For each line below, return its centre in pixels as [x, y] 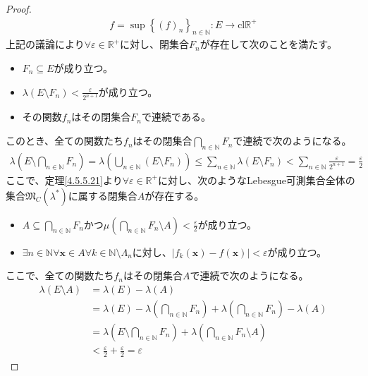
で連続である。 [176, 117]
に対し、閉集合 [155, 44]
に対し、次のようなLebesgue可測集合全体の [256, 180]
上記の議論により [45, 44]
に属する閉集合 [103, 195]
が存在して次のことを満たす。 [268, 44]
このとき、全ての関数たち [65, 141]
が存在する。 [174, 195]
